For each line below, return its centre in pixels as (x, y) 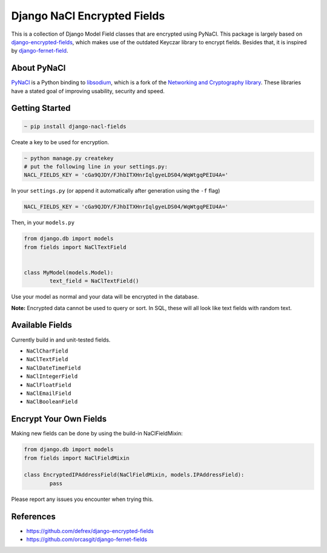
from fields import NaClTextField (75, 247)
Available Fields (42, 325)
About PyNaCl (38, 68)
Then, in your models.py (43, 223)
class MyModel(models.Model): (69, 272)
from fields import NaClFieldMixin (77, 458)
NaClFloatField (49, 385)
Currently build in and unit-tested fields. (61, 340)
